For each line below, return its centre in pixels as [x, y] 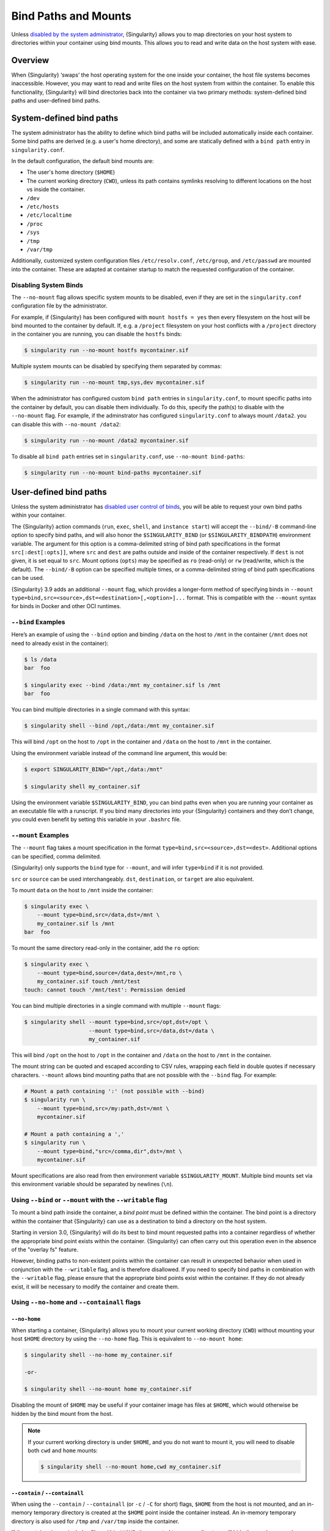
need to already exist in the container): [60, 643]
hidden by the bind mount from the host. [62, 1413]
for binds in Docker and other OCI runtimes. [66, 606]
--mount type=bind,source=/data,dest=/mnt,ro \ [110, 973]
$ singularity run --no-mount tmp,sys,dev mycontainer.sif [114, 382]
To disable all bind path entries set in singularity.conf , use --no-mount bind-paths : [128, 456]
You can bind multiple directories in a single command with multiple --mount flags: [116, 1006]
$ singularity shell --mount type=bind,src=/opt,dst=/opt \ [116, 1022]
